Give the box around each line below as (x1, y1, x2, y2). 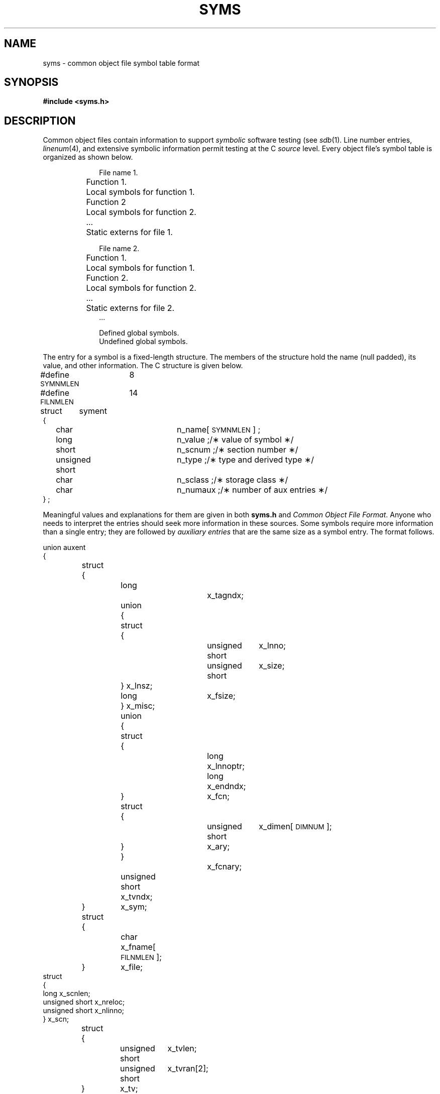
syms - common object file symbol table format (43, 58, 199, 67)
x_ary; (207, 841, 230, 852)
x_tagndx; (207, 590, 244, 601)
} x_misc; (121, 701, 155, 711)
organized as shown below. (43, 153, 133, 162)
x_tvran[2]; (167, 1063, 208, 1074)
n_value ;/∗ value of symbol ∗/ (176, 434, 294, 445)
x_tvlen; (167, 1043, 197, 1054)
